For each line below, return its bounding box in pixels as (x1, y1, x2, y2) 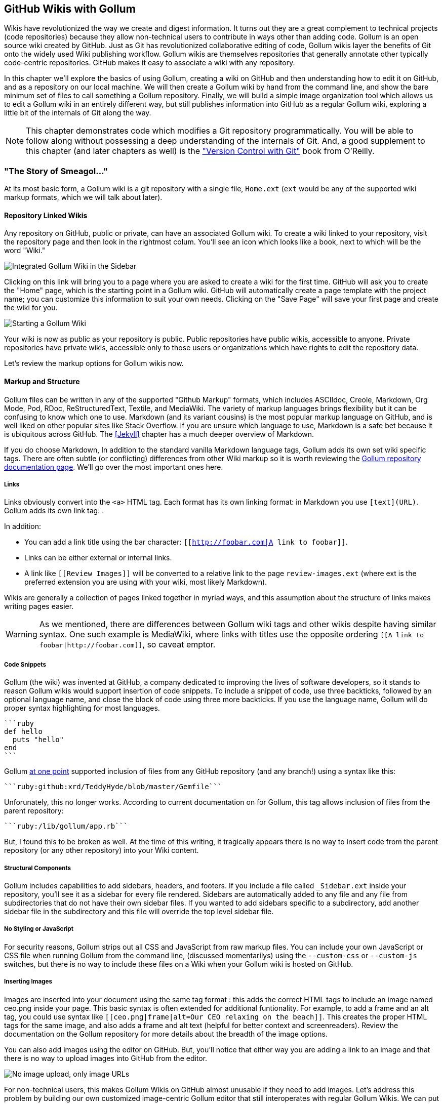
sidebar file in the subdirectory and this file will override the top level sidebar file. (4, 907, 274, 916)
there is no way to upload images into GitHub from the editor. (4, 1053, 208, 1062)
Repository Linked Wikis (4, 211, 88, 220)
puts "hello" (12, 735, 64, 744)
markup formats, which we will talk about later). (4, 193, 163, 202)
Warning (6, 629, 37, 640)
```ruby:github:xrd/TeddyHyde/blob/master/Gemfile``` (4, 783, 222, 791)
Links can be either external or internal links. (24, 553, 172, 562)
